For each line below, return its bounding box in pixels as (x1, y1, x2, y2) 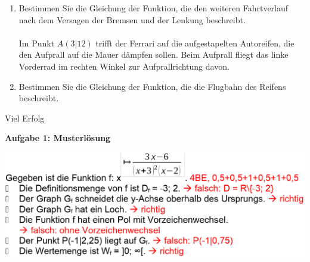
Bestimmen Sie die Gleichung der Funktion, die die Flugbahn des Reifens (18, 80, 286, 92)
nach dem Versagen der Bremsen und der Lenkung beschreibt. (18, 13, 246, 26)
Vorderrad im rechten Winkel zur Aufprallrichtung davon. (18, 60, 230, 72)
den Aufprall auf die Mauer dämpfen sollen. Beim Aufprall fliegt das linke (18, 48, 289, 61)
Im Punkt (18, 36, 55, 49)
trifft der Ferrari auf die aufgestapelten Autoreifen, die (95, 36, 294, 49)
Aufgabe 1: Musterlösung (5, 132, 111, 144)
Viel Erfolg (5, 111, 45, 124)
